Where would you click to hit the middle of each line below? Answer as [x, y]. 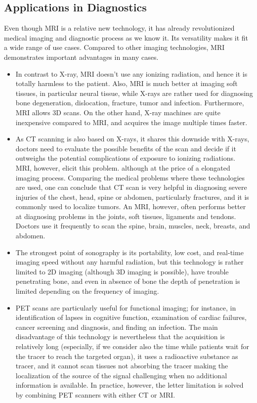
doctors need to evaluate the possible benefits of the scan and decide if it [126, 148]
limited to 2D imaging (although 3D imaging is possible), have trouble [122, 271]
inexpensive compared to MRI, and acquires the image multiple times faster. [131, 122]
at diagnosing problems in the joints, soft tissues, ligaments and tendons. [126, 216]
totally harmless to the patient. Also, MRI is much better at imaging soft [127, 83]
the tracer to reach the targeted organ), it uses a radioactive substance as [127, 356]
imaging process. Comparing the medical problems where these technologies [130, 177]
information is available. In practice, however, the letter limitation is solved [129, 385]
